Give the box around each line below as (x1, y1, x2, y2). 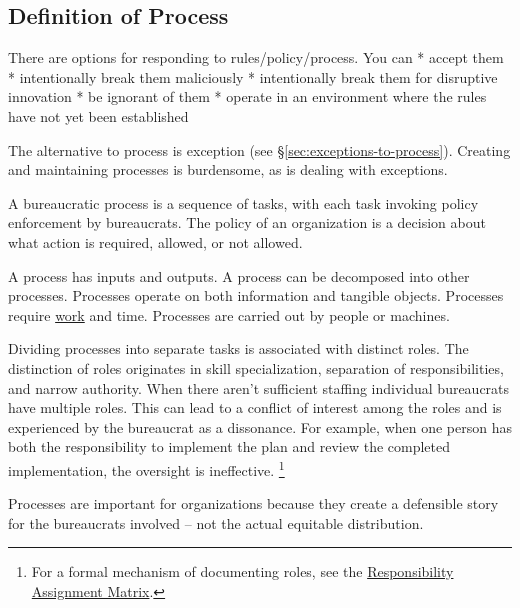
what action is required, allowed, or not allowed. (8, 231, 303, 252)
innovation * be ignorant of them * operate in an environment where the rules (8, 86, 487, 107)
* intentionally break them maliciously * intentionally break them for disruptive (8, 66, 498, 87)
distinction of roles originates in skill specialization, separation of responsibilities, (8, 357, 504, 378)
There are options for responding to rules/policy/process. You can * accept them (8, 47, 504, 68)
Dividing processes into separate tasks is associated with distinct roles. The (8, 338, 469, 359)
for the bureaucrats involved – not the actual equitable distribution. (8, 512, 424, 533)
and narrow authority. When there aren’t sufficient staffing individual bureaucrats (8, 377, 510, 398)
